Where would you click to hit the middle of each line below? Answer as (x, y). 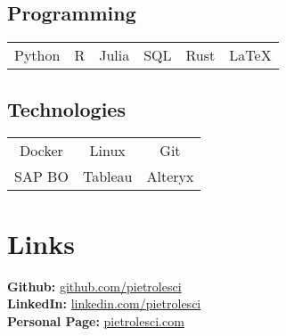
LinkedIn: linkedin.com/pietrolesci (104, 303)
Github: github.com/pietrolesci (94, 286)
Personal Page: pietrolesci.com (96, 320)
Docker (41, 151)
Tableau (107, 176)
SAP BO (41, 176)
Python (37, 55)
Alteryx (170, 176)
